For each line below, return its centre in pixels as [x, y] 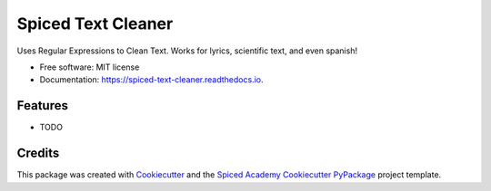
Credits [38, 153]
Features [42, 105]
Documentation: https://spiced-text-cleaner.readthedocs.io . [151, 80]
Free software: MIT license [90, 67]
